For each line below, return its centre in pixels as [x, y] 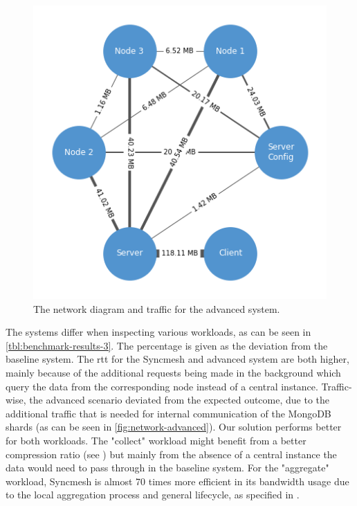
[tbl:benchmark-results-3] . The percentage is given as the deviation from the [167, 345]
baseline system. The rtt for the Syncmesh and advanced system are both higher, [177, 359]
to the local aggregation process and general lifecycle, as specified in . [153, 495]
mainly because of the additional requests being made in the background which [173, 372]
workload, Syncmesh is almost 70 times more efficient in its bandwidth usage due [177, 481]
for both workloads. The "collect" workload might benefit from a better [156, 440]
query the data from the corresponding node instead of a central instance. [162, 386]
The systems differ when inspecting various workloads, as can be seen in [158, 332]
